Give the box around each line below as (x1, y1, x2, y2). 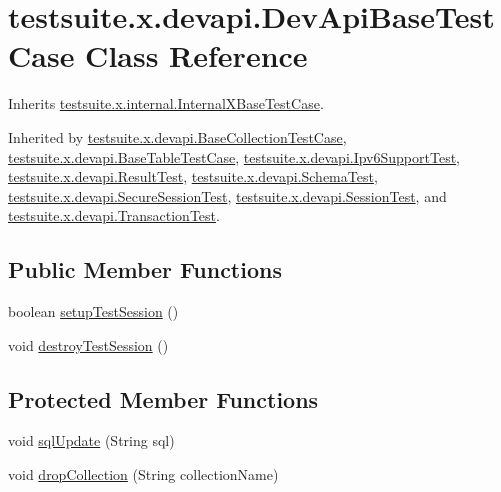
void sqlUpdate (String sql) (8, 430, 175, 451)
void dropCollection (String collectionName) (8, 464, 279, 485)
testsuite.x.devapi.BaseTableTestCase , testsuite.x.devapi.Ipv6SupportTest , (8, 146, 461, 167)
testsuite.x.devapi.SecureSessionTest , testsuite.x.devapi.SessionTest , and (8, 185, 447, 206)
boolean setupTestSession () (8, 301, 179, 322)
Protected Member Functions (8, 383, 319, 414)
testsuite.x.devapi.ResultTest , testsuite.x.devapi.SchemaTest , (8, 166, 378, 187)
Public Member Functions (8, 254, 282, 285)
